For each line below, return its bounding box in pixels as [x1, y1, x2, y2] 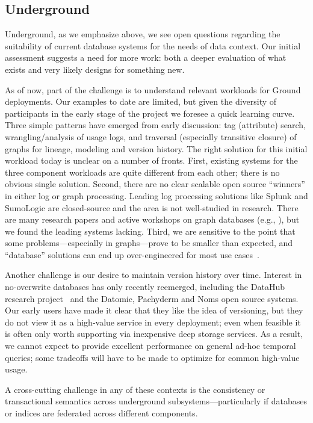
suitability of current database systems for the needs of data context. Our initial [5, 39, 301, 52]
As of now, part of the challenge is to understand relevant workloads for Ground [5, 83, 301, 96]
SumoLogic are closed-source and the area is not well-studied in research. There [5, 201, 299, 214]
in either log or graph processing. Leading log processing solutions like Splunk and [5, 189, 308, 202]
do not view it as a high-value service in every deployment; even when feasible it [5, 315, 301, 328]
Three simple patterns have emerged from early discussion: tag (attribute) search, [5, 119, 306, 131]
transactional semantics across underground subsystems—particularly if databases [5, 395, 307, 407]
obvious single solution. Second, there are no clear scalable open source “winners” [5, 178, 305, 190]
